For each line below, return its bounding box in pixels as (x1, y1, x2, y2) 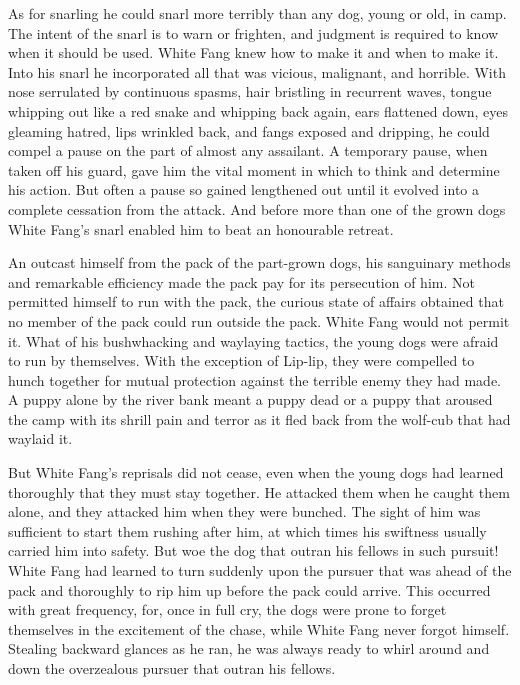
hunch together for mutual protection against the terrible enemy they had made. (8, 369, 502, 390)
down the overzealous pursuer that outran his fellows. (8, 658, 336, 678)
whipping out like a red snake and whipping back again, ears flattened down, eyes (8, 100, 509, 121)
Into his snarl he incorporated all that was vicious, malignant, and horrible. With (8, 61, 506, 82)
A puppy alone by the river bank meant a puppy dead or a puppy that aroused (8, 389, 493, 410)
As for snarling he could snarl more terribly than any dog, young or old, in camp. (8, 3, 507, 23)
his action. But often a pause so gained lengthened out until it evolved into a (8, 179, 479, 200)
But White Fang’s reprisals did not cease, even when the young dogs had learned (8, 462, 504, 483)
